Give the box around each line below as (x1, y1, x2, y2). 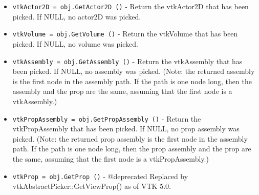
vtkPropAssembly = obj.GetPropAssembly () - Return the (12, 113, 201, 124)
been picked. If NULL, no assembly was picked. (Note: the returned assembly (12, 66, 255, 76)
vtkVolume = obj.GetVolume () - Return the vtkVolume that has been (12, 28, 238, 39)
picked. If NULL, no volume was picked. (12, 38, 138, 49)
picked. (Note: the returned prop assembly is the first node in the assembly (12, 133, 248, 144)
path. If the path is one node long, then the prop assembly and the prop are (12, 143, 251, 154)
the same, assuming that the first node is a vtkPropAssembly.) (12, 153, 209, 164)
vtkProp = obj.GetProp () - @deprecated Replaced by (12, 170, 188, 181)
